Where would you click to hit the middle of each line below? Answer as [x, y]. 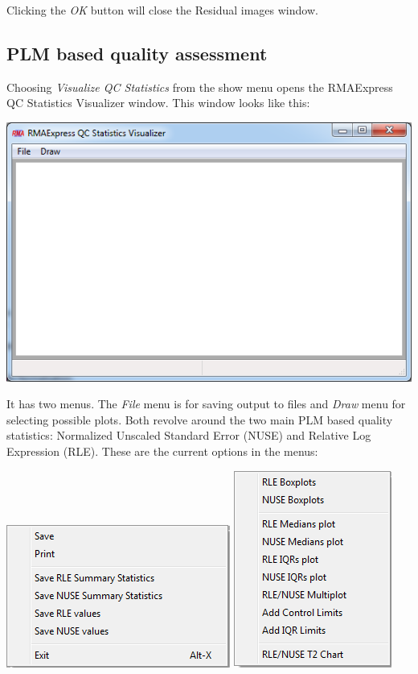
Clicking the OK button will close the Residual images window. [162, 10]
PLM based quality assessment [137, 53]
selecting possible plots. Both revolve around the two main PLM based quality [200, 419]
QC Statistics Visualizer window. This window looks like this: [158, 103]
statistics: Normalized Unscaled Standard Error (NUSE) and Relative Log [189, 435]
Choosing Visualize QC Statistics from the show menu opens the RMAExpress [200, 87]
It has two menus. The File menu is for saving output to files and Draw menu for [206, 404]
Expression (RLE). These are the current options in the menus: [162, 451]
